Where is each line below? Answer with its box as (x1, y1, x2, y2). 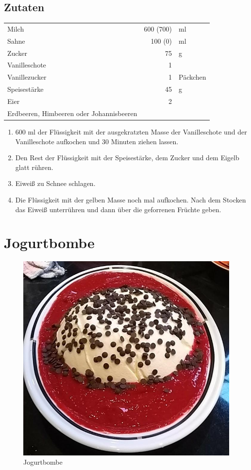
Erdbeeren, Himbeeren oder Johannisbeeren (7, 108, 137, 118)
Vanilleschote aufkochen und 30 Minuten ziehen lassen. (15, 136, 179, 146)
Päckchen (179, 72, 206, 82)
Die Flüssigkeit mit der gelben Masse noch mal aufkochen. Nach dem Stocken (15, 194, 246, 204)
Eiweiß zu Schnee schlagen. (15, 178, 96, 188)
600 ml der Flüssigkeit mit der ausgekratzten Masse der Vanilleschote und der (15, 126, 247, 136)
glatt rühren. (15, 162, 53, 172)
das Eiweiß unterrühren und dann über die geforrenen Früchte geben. (15, 204, 221, 214)
